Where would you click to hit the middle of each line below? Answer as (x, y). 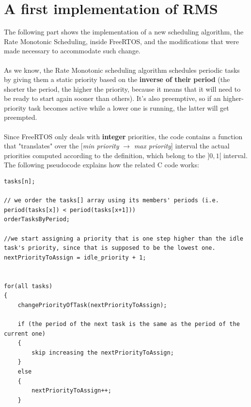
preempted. (21, 117)
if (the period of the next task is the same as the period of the (129, 324)
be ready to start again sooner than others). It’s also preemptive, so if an (112, 98)
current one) (25, 334)
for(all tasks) (28, 286)
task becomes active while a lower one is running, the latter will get (129, 107)
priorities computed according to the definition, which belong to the (105, 155)
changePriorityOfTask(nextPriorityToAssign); (92, 305)
